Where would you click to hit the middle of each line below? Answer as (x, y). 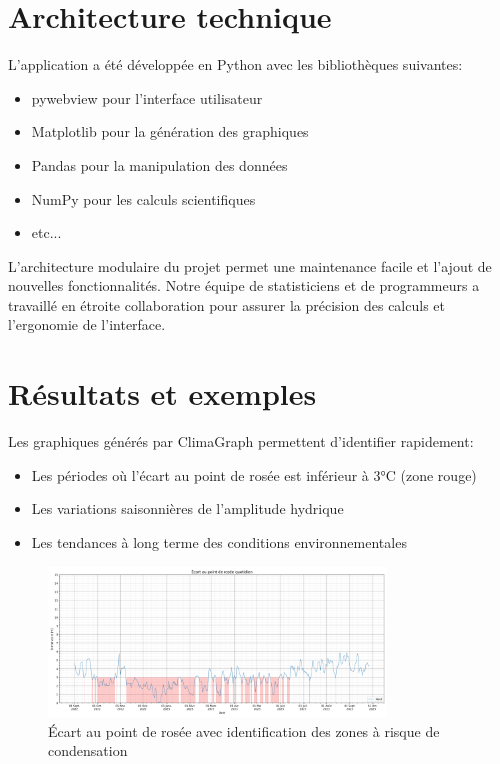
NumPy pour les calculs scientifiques (143, 198)
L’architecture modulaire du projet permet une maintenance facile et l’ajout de (250, 265)
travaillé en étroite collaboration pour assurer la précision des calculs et (226, 304)
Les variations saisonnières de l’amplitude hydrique (187, 508)
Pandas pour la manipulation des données (159, 164)
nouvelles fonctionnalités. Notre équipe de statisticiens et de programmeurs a (244, 285)
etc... (46, 232)
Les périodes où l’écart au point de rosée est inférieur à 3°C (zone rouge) (254, 474)
